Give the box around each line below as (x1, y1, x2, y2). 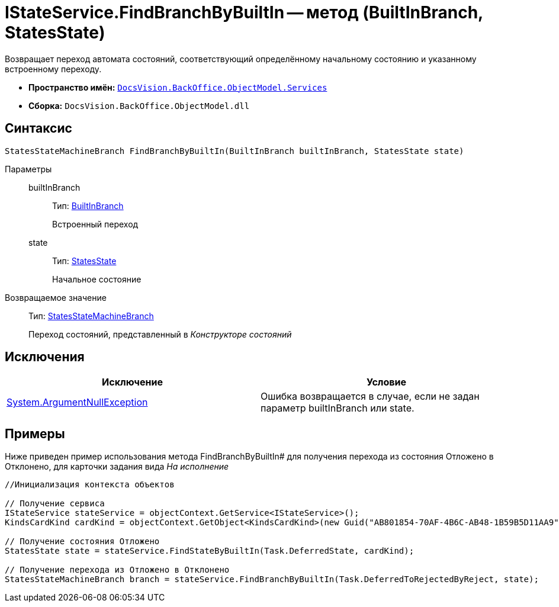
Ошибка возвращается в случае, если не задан (261, 390, 480, 403)
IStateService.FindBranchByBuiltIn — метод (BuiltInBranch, (5, 2, 483, 23)
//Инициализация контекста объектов (5, 480, 175, 490)
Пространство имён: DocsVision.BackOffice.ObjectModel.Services (28, 82, 327, 92)
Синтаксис (5, 121, 72, 136)
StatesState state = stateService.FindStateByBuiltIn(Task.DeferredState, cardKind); (5, 546, 415, 556)
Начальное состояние (52, 274, 142, 284)
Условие (367, 376, 406, 388)
